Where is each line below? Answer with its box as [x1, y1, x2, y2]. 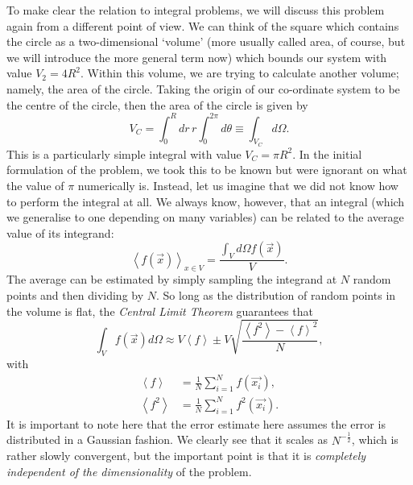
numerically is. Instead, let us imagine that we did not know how [77, 177, 399, 194]
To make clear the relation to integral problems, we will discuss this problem [6, 2, 385, 18]
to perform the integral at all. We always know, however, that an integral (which [6, 193, 405, 209]
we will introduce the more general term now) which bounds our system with [6, 48, 387, 65]
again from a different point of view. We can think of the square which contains [6, 17, 399, 34]
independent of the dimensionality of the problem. [6, 462, 252, 479]
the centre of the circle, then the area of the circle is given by [6, 96, 308, 113]
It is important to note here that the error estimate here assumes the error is [6, 415, 386, 432]
